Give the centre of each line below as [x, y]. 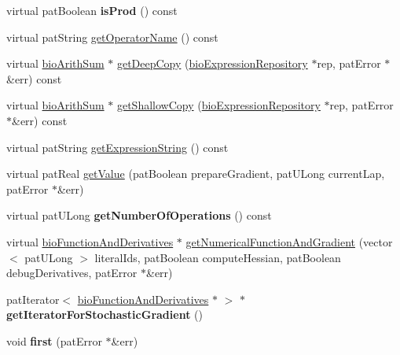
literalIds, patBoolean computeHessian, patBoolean [218, 257]
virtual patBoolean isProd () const [92, 10]
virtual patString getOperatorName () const [112, 37]
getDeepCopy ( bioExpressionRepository [212, 63]
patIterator [33, 299]
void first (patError [54, 340]
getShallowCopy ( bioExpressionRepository [218, 105]
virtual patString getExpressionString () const [117, 147]
